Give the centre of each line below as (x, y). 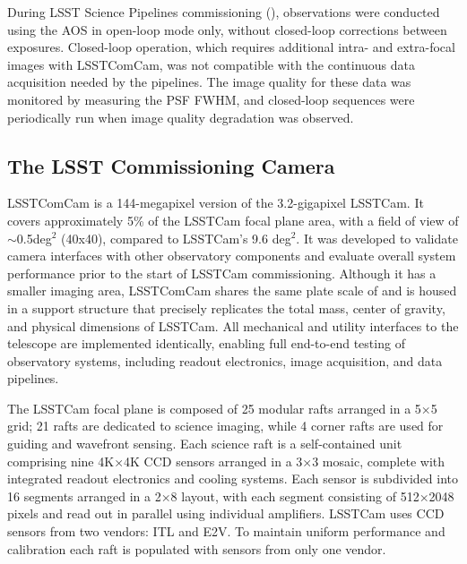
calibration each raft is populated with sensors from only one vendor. (197, 548)
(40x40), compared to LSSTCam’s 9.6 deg (176, 238)
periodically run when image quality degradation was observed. (181, 117)
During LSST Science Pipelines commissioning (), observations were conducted (224, 12)
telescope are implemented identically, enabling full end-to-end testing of (206, 343)
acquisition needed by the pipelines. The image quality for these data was (209, 82)
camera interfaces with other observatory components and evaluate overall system (232, 256)
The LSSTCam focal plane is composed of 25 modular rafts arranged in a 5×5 (222, 408)
